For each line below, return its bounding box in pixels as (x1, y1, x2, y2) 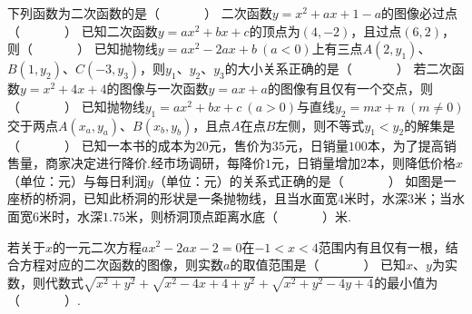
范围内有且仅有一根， (318, 237, 446, 256)
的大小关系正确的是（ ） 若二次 (224, 59, 452, 78)
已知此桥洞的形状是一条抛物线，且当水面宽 (83, 189, 338, 208)
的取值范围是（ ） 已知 (230, 255, 407, 274)
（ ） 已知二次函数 (7, 21, 158, 40)
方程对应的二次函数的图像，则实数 (19, 255, 223, 274)
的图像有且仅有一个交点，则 (267, 79, 433, 98)
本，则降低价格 (366, 153, 456, 172)
